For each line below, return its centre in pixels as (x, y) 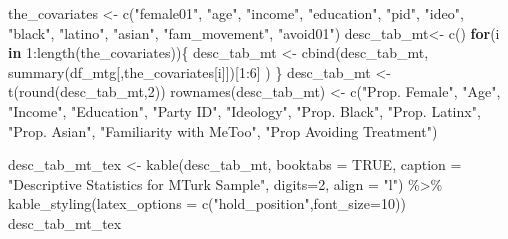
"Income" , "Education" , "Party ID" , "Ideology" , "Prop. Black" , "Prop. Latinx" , (244, 110)
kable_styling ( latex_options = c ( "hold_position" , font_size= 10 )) (207, 203)
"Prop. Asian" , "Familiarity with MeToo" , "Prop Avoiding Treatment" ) (223, 130)
